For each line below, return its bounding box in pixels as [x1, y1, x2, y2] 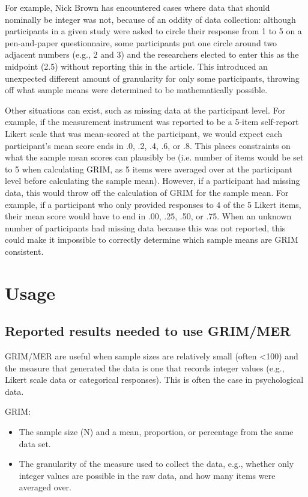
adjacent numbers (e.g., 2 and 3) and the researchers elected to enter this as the [5, 48, 299, 61]
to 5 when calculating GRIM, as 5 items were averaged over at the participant [5, 162, 292, 175]
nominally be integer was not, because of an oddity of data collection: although [5, 13, 296, 25]
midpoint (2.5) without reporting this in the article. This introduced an [5, 59, 268, 72]
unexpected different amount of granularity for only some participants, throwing [5, 72, 300, 84]
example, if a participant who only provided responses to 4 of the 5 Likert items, [5, 198, 301, 210]
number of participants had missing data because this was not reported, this [5, 221, 286, 234]
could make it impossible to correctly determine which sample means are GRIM [5, 233, 298, 246]
